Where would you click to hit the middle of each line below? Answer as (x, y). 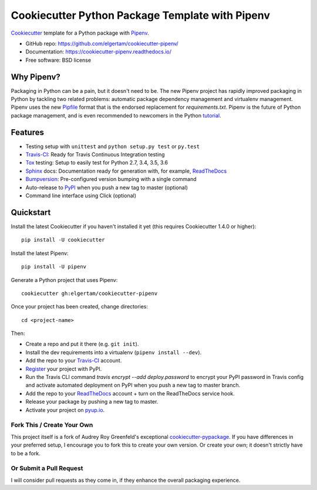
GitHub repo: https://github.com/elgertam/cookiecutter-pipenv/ (102, 43)
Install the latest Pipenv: (40, 253)
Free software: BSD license (58, 60)
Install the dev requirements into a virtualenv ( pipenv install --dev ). (114, 352)
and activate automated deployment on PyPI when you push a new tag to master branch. (133, 385)
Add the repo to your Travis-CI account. (74, 361)
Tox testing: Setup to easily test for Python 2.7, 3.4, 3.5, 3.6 (97, 163)
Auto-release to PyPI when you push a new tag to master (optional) (107, 187)
